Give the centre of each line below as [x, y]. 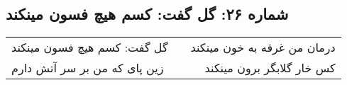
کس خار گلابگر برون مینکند [270, 68]
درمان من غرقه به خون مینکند [263, 47]
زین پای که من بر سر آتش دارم [88, 68]
